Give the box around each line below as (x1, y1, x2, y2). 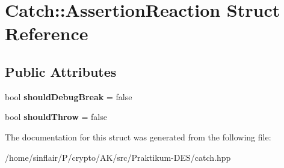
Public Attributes (5, 62, 117, 80)
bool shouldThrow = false (5, 110, 107, 123)
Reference (5, 21, 88, 46)
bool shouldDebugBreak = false (5, 90, 132, 103)
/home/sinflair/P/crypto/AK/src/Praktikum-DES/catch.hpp (5, 151, 231, 163)
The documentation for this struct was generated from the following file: (5, 130, 271, 143)
